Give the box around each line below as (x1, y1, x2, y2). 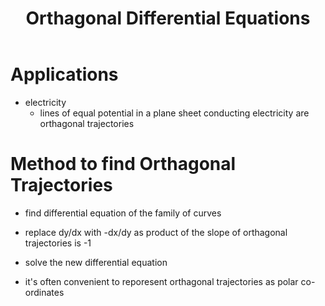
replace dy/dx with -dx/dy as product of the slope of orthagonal (24, 226, 288, 238)
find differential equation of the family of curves (24, 207, 222, 219)
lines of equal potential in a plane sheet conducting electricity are (39, 107, 310, 119)
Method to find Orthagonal (10, 153, 237, 176)
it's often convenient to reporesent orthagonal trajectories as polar (24, 275, 299, 287)
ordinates (24, 286, 65, 298)
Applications (10, 63, 119, 86)
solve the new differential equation (24, 256, 168, 268)
